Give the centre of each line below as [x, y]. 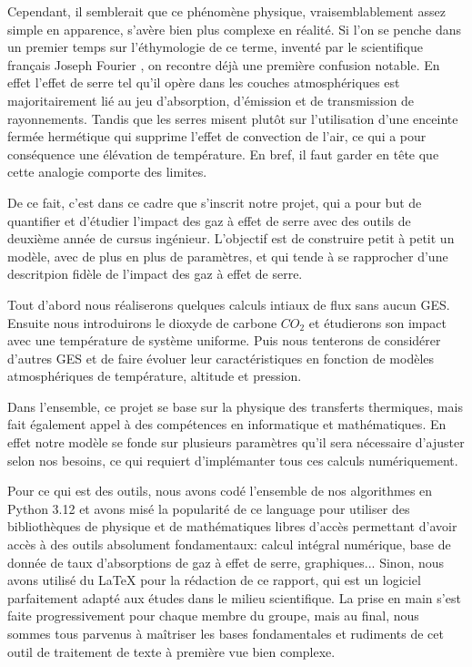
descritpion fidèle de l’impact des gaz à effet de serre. [155, 274]
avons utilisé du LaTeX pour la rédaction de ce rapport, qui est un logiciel [214, 580]
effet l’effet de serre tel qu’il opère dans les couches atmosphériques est [204, 82]
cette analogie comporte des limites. [107, 172]
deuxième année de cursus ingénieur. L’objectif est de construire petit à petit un [231, 238]
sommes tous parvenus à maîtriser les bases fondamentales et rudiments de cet [226, 633]
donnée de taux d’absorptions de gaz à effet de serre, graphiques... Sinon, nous [226, 562]
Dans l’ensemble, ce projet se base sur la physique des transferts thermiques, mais [235, 406]
